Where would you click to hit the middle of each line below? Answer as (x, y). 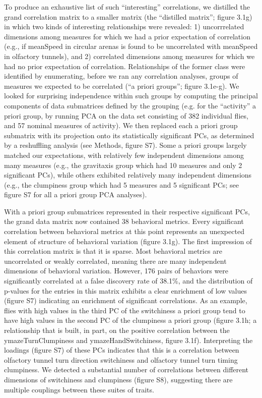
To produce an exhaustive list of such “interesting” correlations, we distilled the (127, 7)
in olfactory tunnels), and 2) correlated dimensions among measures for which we (129, 56)
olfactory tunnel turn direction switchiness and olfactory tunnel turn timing (121, 359)
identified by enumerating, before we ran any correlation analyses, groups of (121, 76)
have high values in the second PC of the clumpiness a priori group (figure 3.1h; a (130, 320)
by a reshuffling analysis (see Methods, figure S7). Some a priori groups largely (125, 145)
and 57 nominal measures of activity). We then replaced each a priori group (121, 125)
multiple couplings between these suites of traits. (79, 389)
